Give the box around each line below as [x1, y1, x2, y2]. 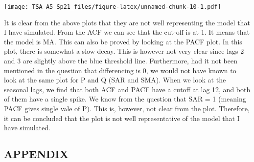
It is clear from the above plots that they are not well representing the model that [4, 17, 250, 27]
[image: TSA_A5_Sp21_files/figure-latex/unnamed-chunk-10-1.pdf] [4, 3, 221, 10]
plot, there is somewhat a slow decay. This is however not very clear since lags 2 [4, 46, 244, 56]
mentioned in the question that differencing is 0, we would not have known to [4, 65, 236, 75]
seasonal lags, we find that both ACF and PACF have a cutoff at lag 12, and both [4, 84, 251, 94]
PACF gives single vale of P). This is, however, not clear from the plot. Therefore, [4, 103, 250, 113]
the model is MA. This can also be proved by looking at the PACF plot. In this [4, 36, 242, 46]
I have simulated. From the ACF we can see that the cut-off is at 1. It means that [4, 27, 250, 37]
